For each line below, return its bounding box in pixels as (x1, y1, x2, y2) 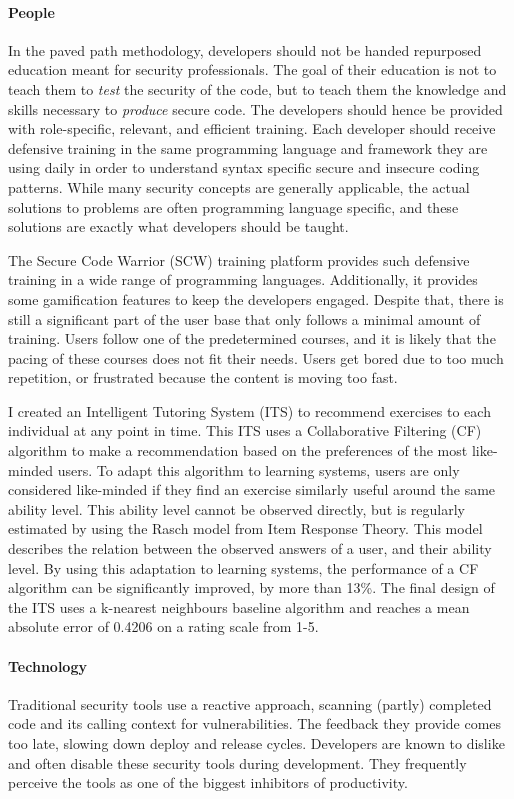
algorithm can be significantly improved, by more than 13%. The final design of (8, 577, 495, 598)
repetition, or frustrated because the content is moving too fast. (8, 367, 398, 388)
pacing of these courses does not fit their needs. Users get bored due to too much (8, 347, 504, 368)
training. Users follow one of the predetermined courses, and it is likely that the (8, 328, 496, 349)
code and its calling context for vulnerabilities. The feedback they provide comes (8, 713, 502, 734)
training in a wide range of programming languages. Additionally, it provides (8, 269, 478, 290)
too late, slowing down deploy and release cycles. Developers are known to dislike (8, 733, 505, 753)
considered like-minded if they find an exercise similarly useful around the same (8, 479, 496, 500)
